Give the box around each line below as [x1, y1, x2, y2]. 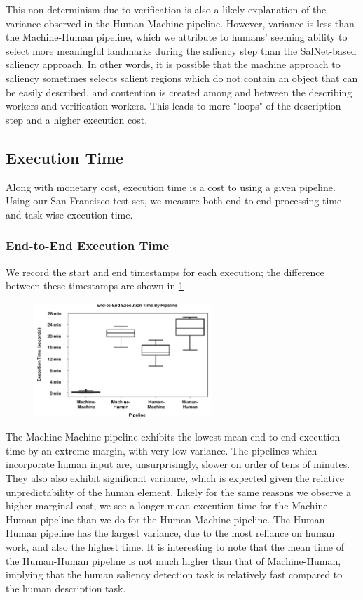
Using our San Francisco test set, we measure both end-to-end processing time [6, 193, 342, 208]
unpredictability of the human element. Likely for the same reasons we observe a [6, 484, 351, 499]
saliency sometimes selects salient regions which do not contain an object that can [6, 70, 358, 85]
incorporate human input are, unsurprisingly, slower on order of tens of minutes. [6, 457, 350, 471]
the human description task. [6, 580, 126, 595]
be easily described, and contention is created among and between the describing [6, 84, 352, 99]
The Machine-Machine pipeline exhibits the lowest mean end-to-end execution [6, 429, 341, 444]
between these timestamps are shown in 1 [6, 278, 184, 293]
